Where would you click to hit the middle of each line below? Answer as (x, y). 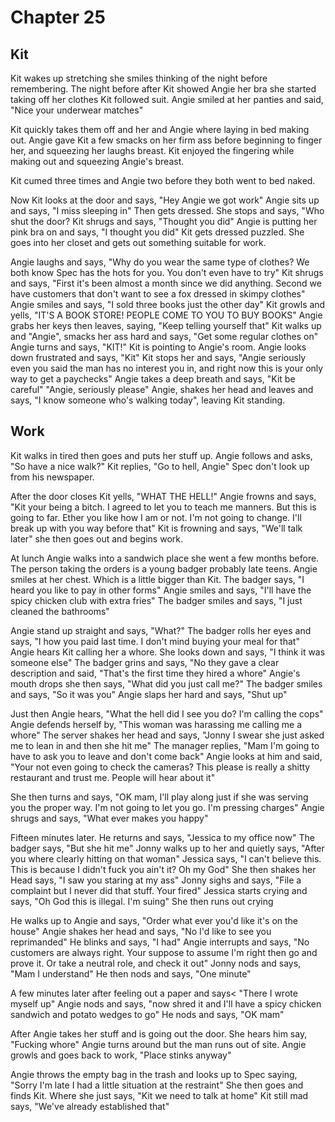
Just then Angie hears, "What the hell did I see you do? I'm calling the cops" (167, 713)
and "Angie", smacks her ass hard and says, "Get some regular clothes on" (164, 336)
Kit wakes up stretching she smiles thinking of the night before (139, 78)
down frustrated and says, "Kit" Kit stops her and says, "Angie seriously (158, 357)
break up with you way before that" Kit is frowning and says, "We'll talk (156, 528)
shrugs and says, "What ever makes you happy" (109, 818)
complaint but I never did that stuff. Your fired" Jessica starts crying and (159, 890)
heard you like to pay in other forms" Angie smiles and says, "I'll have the (161, 590)
